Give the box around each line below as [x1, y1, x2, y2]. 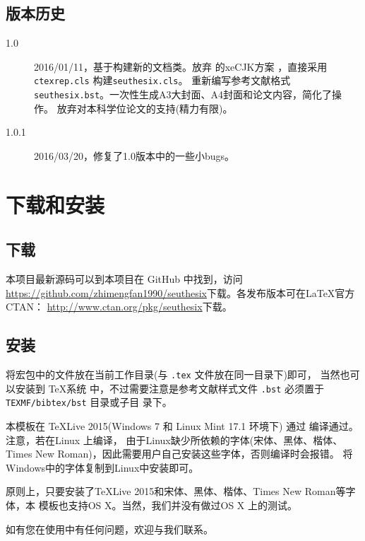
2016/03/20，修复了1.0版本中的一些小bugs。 [34, 148, 234, 163]
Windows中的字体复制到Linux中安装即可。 [6, 460, 199, 475]
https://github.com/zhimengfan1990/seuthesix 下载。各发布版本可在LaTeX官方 [6, 285, 355, 300]
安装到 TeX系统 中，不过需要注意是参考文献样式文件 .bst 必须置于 [15, 380, 324, 395]
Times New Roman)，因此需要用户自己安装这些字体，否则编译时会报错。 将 [6, 446, 353, 461]
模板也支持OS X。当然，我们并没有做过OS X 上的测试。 [38, 497, 297, 512]
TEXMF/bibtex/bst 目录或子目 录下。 [6, 395, 172, 409]
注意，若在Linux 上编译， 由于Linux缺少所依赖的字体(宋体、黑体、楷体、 [6, 432, 343, 447]
